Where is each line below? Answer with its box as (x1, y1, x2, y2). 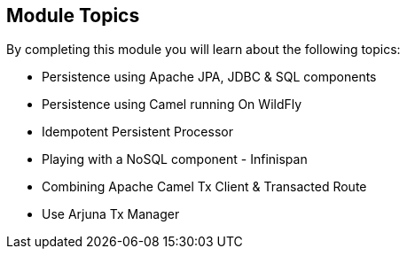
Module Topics (6, 4, 140, 27)
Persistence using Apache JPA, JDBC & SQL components (42, 69, 377, 85)
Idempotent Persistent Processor (42, 124, 233, 140)
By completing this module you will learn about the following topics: (6, 42, 401, 58)
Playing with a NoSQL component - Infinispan (42, 151, 308, 167)
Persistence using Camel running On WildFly (42, 97, 302, 112)
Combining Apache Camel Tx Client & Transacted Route (42, 179, 367, 195)
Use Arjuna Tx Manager (42, 206, 180, 222)
